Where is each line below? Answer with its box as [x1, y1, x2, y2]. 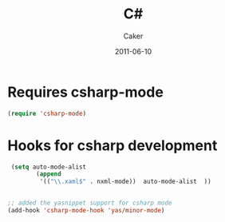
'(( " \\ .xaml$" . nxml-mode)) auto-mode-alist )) [39, 177, 212, 186]
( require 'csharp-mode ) [7, 109, 87, 117]
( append [36, 170, 61, 178]
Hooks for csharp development [7, 137, 218, 154]
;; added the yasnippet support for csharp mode [7, 199, 172, 208]
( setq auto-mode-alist [10, 163, 87, 171]
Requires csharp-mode [7, 83, 164, 101]
